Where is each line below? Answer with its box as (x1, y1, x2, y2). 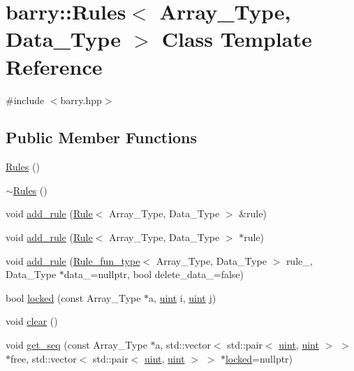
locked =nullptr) (225, 351, 293, 365)
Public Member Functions (6, 126, 197, 148)
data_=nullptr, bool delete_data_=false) (64, 267, 244, 282)
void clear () (6, 314, 58, 328)
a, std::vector (155, 337, 211, 352)
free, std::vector (10, 351, 77, 365)
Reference (6, 52, 103, 80)
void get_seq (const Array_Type (6, 337, 147, 352)
